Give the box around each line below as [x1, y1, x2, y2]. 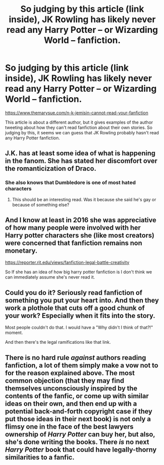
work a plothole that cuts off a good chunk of [5, 304, 145, 312]
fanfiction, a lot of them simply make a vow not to [5, 361, 159, 369]
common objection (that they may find [5, 376, 124, 385]
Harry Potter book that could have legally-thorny [5, 445, 157, 454]
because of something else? [12, 202, 70, 207]
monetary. [5, 247, 38, 255]
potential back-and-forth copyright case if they [5, 407, 153, 415]
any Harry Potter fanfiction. [5, 135, 60, 141]
